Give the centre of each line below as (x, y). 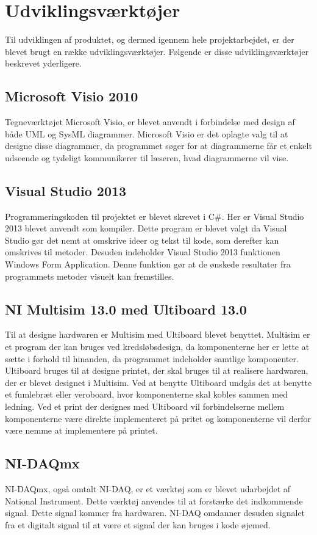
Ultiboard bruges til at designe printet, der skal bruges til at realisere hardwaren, (157, 370)
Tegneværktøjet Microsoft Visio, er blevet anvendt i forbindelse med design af (150, 122)
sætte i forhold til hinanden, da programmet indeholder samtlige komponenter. (152, 358)
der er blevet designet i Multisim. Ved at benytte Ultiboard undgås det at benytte (158, 382)
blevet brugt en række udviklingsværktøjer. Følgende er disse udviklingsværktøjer (157, 51)
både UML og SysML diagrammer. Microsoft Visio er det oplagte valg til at (147, 133)
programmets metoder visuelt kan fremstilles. (90, 276)
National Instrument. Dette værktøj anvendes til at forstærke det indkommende (154, 500)
